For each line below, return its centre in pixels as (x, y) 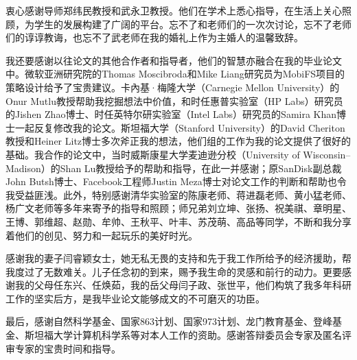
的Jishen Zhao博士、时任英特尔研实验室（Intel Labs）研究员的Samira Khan (171, 114)
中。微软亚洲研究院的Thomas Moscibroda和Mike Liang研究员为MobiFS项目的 (175, 74)
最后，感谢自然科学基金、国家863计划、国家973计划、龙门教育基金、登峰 (169, 321)
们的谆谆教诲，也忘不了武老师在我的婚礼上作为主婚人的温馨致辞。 (154, 37)
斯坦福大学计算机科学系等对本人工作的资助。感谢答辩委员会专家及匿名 (183, 335)
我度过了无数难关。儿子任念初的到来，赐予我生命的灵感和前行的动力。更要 (174, 271)
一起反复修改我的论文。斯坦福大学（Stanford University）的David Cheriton (180, 127)
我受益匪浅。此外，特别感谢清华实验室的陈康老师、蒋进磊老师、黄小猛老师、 (178, 194)
